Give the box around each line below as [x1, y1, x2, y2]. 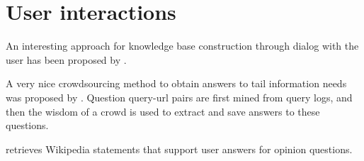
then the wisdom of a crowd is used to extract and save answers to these [6, 104, 320, 118]
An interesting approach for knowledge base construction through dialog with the [6, 38, 359, 53]
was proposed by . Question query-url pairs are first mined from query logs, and [6, 89, 353, 104]
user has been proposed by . [6, 52, 127, 67]
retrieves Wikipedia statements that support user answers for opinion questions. [6, 141, 353, 156]
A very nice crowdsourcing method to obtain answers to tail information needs [6, 76, 347, 91]
